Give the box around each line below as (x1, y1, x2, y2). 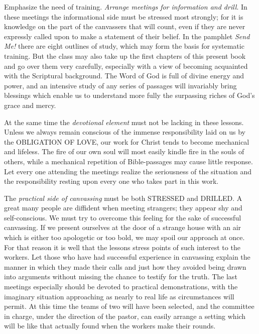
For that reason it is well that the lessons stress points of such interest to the (4, 242, 240, 252)
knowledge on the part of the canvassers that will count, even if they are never (4, 21, 245, 32)
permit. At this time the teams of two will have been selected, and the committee (4, 301, 254, 311)
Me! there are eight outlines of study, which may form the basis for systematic (4, 41, 244, 51)
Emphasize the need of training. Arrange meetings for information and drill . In (4, 2, 247, 12)
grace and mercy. (4, 99, 56, 110)
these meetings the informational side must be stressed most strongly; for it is (4, 11, 243, 22)
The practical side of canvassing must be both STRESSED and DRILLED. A (4, 192, 242, 203)
